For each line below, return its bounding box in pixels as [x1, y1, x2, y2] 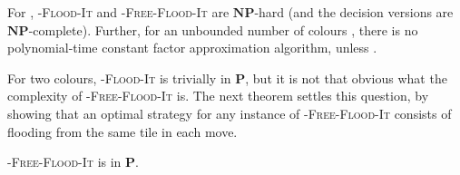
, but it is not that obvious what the [245, 68, 447, 87]
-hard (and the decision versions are [254, 3, 454, 21]
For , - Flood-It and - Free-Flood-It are [7, 3, 230, 21]
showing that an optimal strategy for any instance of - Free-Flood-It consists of [7, 103, 452, 122]
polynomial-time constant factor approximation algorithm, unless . [7, 38, 377, 57]
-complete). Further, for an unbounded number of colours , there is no [28, 20, 418, 39]
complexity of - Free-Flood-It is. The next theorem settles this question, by [7, 86, 429, 105]
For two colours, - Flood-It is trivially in [7, 68, 231, 87]
